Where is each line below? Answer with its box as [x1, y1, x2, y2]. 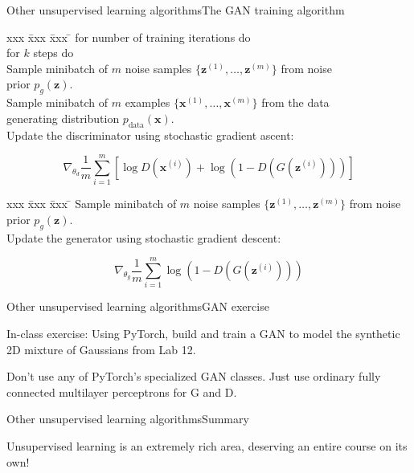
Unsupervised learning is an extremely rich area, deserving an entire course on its [6, 437, 408, 454]
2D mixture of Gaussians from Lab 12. [6, 340, 196, 357]
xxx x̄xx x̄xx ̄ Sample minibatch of [6, 195, 177, 212]
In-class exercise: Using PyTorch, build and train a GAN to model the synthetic [6, 324, 400, 341]
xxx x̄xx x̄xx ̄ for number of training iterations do [6, 28, 251, 45]
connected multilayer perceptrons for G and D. [6, 383, 237, 400]
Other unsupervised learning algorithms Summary [6, 410, 249, 427]
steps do [33, 44, 74, 61]
